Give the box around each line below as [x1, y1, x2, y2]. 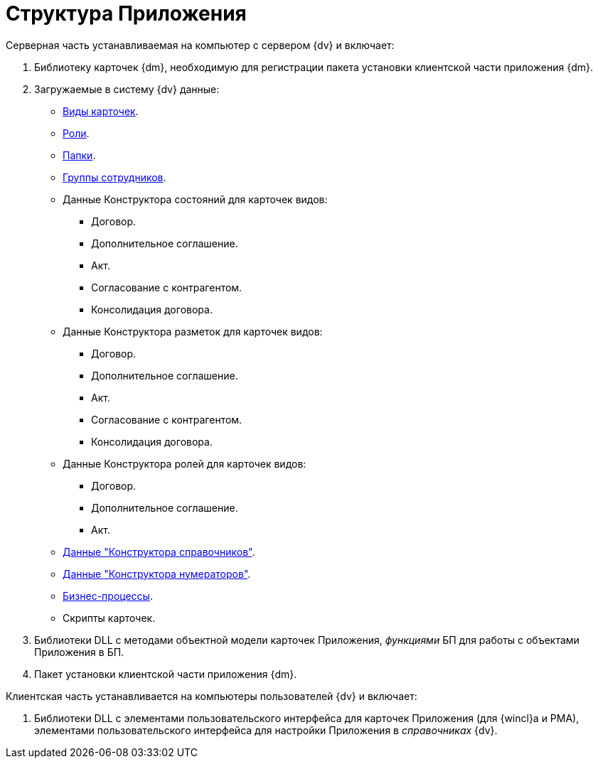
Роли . [63, 127, 90, 139]
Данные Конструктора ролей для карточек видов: [63, 457, 306, 470]
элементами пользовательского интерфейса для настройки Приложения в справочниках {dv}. [34, 723, 498, 736]
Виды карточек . [63, 104, 139, 117]
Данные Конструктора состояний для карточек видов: [63, 193, 328, 205]
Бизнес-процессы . [63, 589, 153, 602]
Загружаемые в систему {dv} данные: [34, 82, 220, 95]
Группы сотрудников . [63, 171, 166, 183]
